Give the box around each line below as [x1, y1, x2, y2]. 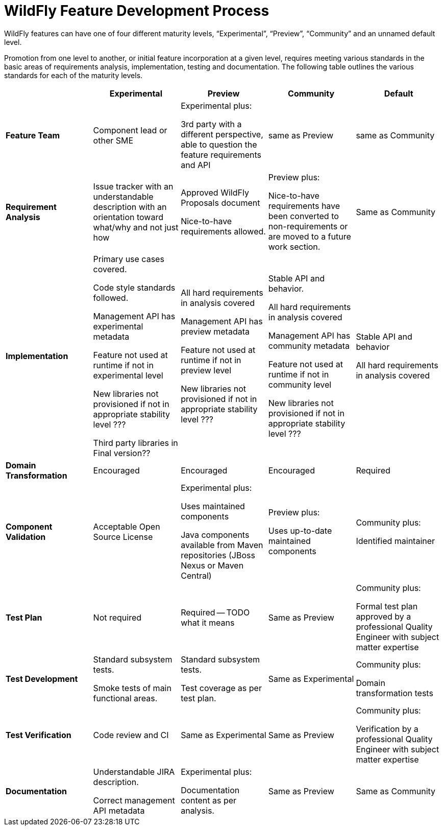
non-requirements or [268, 221, 348, 231]
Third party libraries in [93, 437, 178, 448]
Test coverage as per [181, 682, 262, 693]
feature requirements [181, 149, 262, 160]
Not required [93, 612, 142, 623]
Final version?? [93, 447, 151, 458]
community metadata [268, 340, 350, 351]
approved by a [356, 611, 411, 622]
